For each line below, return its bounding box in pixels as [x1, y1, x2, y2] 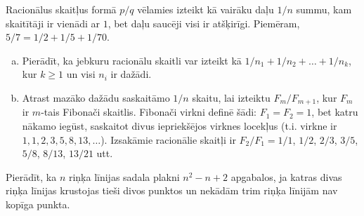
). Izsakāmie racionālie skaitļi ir [100, 132, 236, 147]
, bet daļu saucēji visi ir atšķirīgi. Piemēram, [108, 15, 300, 30]
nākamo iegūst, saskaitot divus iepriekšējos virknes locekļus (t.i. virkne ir [22, 119, 337, 133]
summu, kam [296, 2, 352, 16]
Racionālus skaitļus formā [6, 2, 117, 16]
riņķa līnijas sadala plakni [68, 169, 180, 184]
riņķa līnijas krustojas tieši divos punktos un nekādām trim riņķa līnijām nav [6, 183, 338, 198]
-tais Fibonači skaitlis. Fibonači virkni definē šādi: [41, 104, 256, 119]
